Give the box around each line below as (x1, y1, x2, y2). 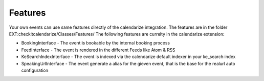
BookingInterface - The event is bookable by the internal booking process (21, 40, 170, 46)
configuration (21, 67, 48, 73)
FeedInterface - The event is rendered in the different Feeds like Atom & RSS (21, 47, 176, 53)
